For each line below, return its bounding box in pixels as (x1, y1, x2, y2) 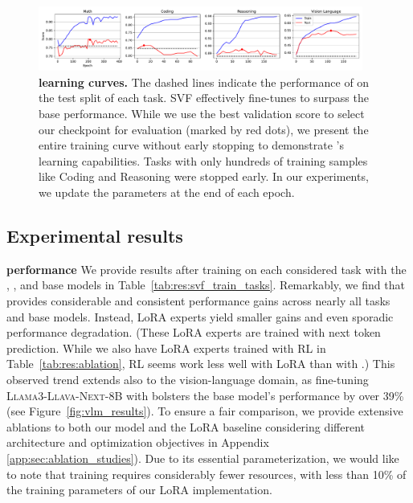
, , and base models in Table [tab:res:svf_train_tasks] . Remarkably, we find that (6, 276, 405, 293)
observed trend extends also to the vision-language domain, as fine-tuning (6, 370, 369, 387)
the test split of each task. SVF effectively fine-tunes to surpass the (39, 89, 369, 106)
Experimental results (6, 223, 183, 247)
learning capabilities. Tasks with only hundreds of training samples (39, 152, 368, 169)
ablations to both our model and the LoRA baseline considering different (6, 418, 366, 435)
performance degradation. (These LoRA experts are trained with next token (6, 324, 381, 341)
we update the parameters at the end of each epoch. (39, 183, 295, 200)
